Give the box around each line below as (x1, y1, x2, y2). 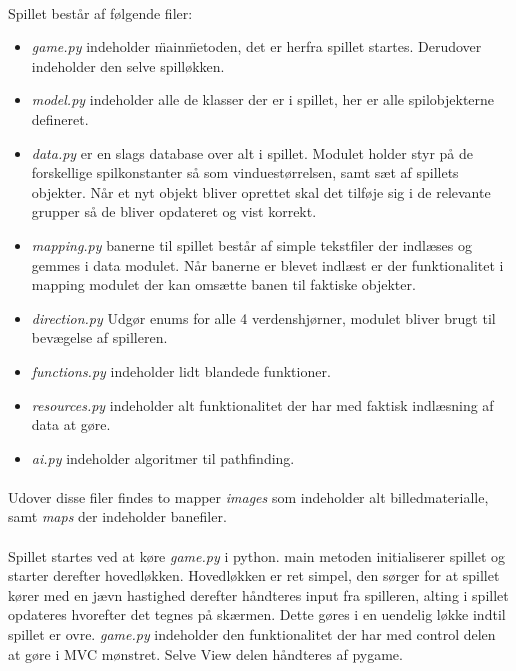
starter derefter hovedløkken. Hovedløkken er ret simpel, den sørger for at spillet (8, 565, 500, 586)
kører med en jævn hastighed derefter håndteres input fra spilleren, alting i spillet (8, 584, 509, 605)
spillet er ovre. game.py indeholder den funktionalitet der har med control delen (8, 624, 496, 645)
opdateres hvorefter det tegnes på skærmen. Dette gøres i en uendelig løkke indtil (8, 604, 506, 625)
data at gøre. (31, 414, 111, 435)
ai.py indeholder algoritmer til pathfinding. (31, 447, 295, 468)
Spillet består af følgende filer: (8, 2, 193, 23)
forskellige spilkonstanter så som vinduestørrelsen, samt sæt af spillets (31, 162, 459, 183)
